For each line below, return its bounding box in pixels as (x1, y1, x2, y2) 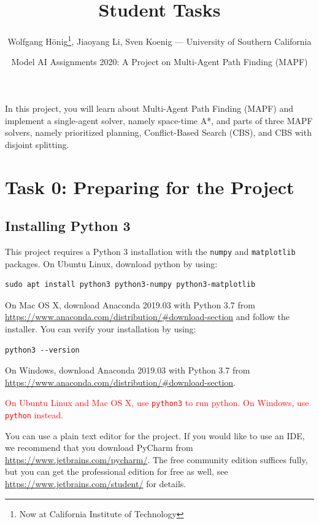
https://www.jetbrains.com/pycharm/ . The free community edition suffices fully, (5, 453, 308, 466)
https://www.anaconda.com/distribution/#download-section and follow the (5, 310, 290, 323)
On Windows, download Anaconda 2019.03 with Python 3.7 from (5, 364, 250, 377)
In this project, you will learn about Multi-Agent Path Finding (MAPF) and (5, 101, 294, 114)
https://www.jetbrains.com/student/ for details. (5, 477, 186, 490)
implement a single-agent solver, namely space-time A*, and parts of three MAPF (5, 114, 313, 127)
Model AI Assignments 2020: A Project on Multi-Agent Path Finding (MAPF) (11, 55, 308, 68)
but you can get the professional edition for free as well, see (5, 465, 228, 478)
